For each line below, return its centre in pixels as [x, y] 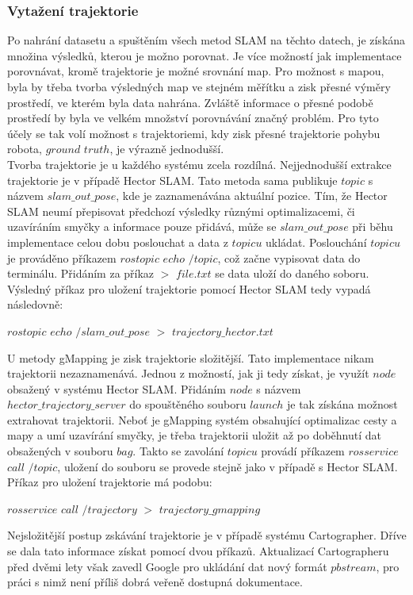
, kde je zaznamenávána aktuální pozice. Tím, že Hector [252, 196]
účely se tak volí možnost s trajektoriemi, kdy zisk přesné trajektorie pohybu [194, 133]
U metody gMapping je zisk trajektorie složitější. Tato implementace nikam [191, 357]
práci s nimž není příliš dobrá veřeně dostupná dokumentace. [155, 582]
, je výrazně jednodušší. [167, 149]
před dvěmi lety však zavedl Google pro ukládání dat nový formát [167, 566]
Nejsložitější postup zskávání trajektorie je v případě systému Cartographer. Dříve [207, 535]
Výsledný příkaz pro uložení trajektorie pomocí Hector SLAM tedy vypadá [189, 288]
